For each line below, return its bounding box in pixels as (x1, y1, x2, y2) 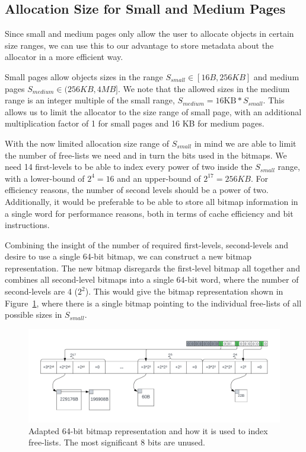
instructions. (5, 219, 50, 231)
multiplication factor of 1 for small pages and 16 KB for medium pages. (5, 117, 264, 129)
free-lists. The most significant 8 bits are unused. (28, 436, 206, 448)
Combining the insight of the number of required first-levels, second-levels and (5, 238, 289, 251)
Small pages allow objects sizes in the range (5, 70, 163, 83)
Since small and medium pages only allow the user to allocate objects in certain (5, 27, 294, 40)
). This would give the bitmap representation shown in (85, 285, 283, 298)
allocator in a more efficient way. (5, 50, 123, 63)
